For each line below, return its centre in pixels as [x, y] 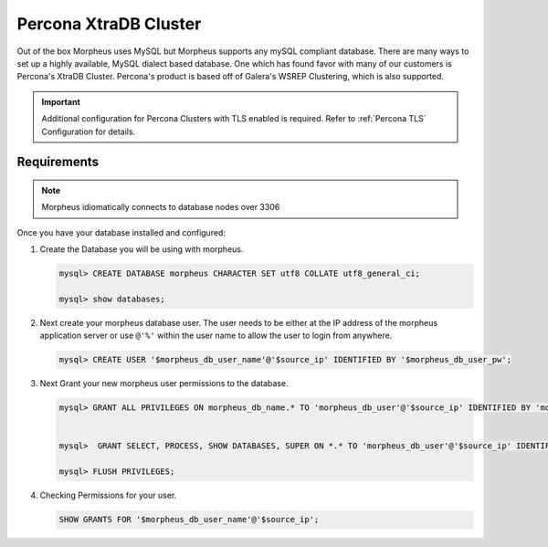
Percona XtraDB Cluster [109, 24]
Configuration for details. [89, 131]
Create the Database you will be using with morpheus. [142, 249]
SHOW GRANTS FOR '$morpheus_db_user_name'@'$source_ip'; [189, 520]
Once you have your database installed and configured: [121, 232]
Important [61, 101]
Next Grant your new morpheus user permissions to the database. [164, 384]
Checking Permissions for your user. [108, 495]
